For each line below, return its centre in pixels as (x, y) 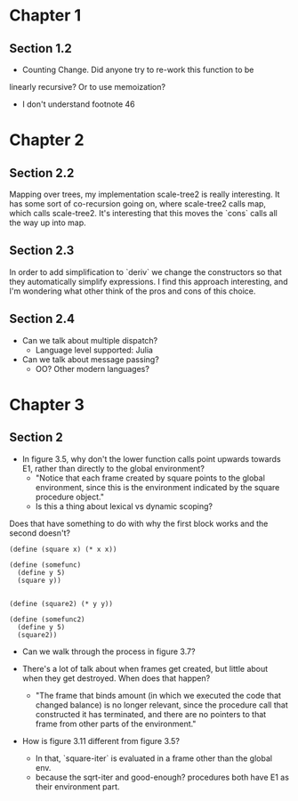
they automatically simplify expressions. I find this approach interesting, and (149, 281)
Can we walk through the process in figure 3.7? (109, 651)
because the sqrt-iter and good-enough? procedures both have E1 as (162, 777)
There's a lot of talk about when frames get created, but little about (145, 668)
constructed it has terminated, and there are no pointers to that (151, 714)
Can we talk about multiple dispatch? (90, 340)
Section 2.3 (42, 251)
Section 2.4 (42, 319)
